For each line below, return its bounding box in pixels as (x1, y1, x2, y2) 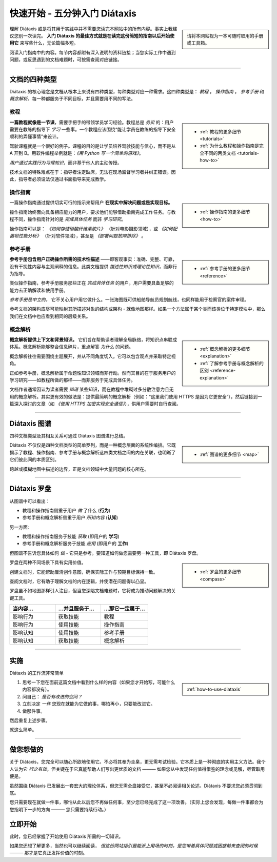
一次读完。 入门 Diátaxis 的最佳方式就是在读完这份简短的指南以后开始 (23, 32, 170, 38)
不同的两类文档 (204, 150, 236, 156)
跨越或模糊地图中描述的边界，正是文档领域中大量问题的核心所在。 (9, 466, 149, 472)
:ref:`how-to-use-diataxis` (187, 686, 242, 692)
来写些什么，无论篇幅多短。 (19, 40, 78, 46)
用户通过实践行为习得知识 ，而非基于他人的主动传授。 (9, 159, 122, 166)
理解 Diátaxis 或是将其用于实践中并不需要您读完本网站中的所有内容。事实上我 (9, 26, 173, 32)
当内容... (12, 605, 33, 612)
